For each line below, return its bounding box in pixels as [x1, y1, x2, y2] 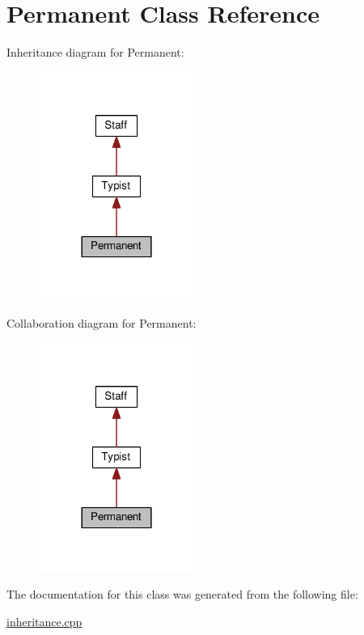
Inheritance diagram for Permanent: [6, 44, 184, 61]
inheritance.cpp [6, 612, 83, 629]
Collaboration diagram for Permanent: [6, 315, 197, 332]
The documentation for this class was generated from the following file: [6, 586, 358, 603]
